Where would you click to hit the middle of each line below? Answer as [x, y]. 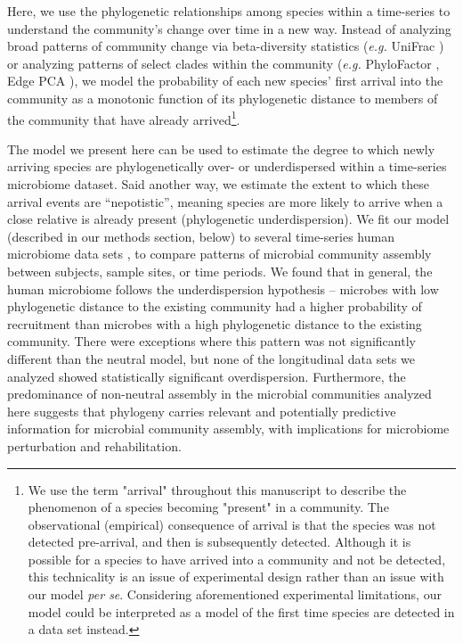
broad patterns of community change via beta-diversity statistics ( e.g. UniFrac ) [226, 46]
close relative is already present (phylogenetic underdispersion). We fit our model [228, 219]
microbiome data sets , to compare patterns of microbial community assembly [219, 254]
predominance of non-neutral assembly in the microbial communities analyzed [219, 394]
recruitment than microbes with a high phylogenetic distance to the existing [215, 323]
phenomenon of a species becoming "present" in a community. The [208, 507]
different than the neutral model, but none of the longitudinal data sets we [211, 358]
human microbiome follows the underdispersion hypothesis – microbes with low [223, 289]
